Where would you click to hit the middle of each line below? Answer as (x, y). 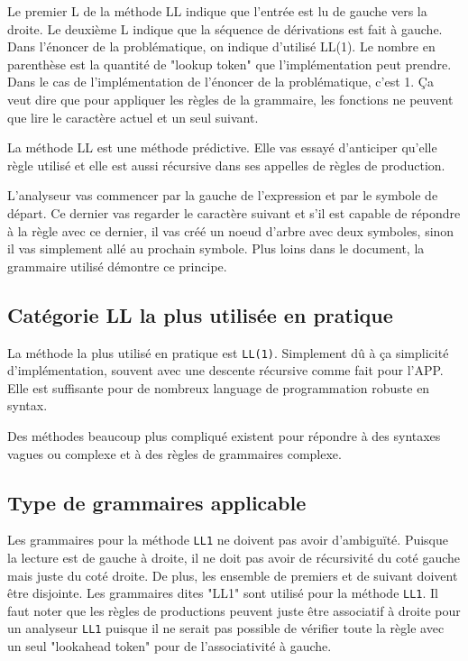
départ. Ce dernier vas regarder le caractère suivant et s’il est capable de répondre (234, 212)
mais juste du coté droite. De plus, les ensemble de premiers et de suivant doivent (233, 575)
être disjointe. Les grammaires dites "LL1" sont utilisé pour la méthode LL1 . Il (223, 593)
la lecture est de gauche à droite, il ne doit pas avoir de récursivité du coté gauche (234, 557)
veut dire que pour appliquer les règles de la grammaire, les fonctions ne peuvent (230, 99)
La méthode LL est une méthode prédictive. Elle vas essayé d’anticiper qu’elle (222, 147)
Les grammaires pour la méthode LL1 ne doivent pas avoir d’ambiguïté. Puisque (228, 540)
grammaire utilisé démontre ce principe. (117, 266)
